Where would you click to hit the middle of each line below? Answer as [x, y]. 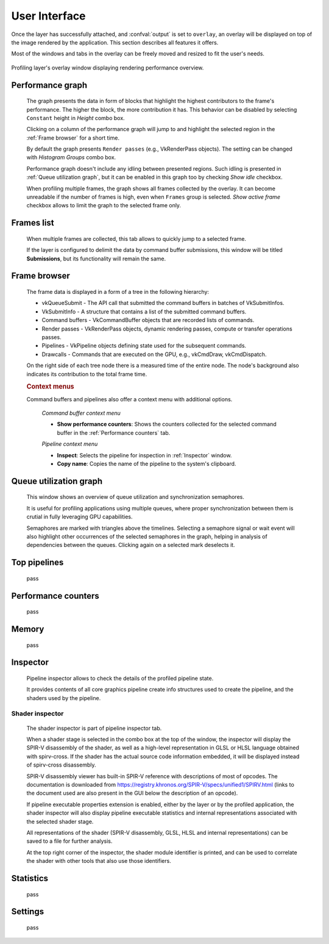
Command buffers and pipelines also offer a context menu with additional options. [129, 399]
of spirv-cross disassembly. [61, 765]
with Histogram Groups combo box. [71, 157]
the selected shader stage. [60, 821]
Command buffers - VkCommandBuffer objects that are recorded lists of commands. [148, 320]
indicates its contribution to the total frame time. [87, 374]
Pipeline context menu [70, 444]
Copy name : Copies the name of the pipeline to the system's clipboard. [147, 463]
